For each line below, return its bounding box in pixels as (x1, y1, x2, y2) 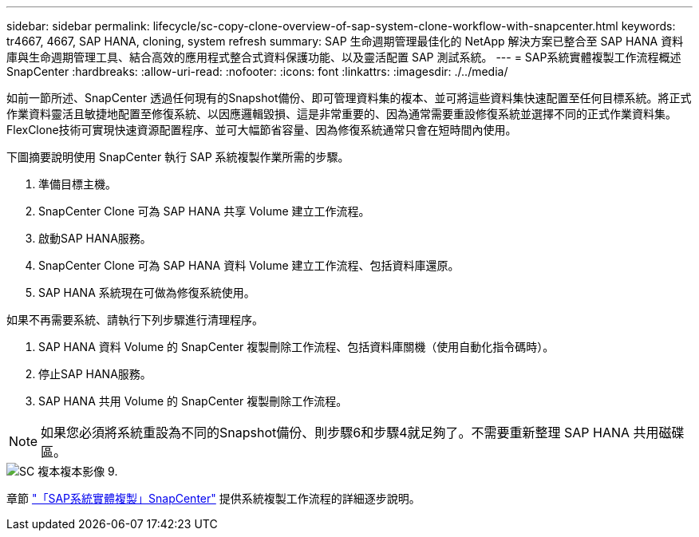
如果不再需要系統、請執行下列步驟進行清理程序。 (6, 313, 263, 326)
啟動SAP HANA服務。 (38, 231, 152, 245)
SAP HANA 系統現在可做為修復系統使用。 (38, 286, 255, 299)
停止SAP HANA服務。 (38, 367, 152, 381)
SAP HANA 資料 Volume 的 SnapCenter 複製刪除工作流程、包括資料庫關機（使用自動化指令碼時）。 (38, 340, 555, 353)
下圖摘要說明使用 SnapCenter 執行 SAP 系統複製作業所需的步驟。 (6, 150, 349, 164)
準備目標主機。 (38, 177, 116, 191)
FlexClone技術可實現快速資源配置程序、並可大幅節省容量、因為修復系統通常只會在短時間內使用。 (6, 123, 517, 136)
